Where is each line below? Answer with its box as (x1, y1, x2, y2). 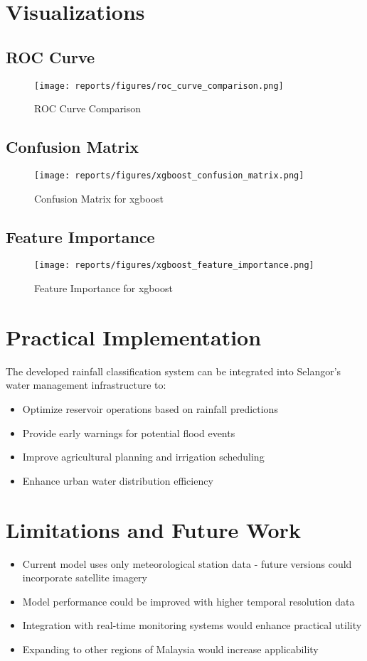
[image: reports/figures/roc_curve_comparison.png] (34, 80, 284, 91)
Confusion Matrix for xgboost (34, 190, 164, 205)
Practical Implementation (6, 322, 262, 351)
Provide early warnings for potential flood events (22, 425, 235, 440)
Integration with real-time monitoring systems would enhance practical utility (22, 618, 362, 633)
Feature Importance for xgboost (34, 281, 173, 296)
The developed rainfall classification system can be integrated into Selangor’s (6, 363, 341, 378)
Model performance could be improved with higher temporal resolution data (22, 593, 355, 608)
